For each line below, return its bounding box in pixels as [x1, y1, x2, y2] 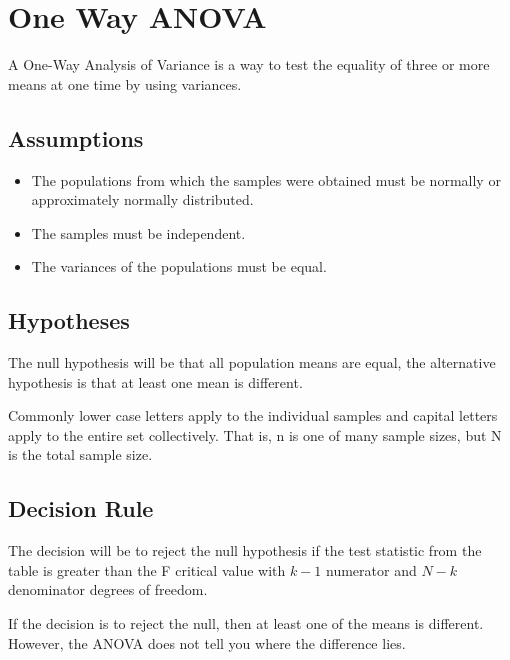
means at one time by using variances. [8, 73, 242, 94]
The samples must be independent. [31, 222, 246, 243]
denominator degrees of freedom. [8, 579, 208, 600]
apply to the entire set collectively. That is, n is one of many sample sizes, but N [8, 424, 502, 445]
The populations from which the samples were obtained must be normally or [31, 169, 501, 190]
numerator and [326, 559, 417, 580]
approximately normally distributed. [31, 189, 254, 210]
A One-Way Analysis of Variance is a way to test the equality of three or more [8, 54, 490, 75]
